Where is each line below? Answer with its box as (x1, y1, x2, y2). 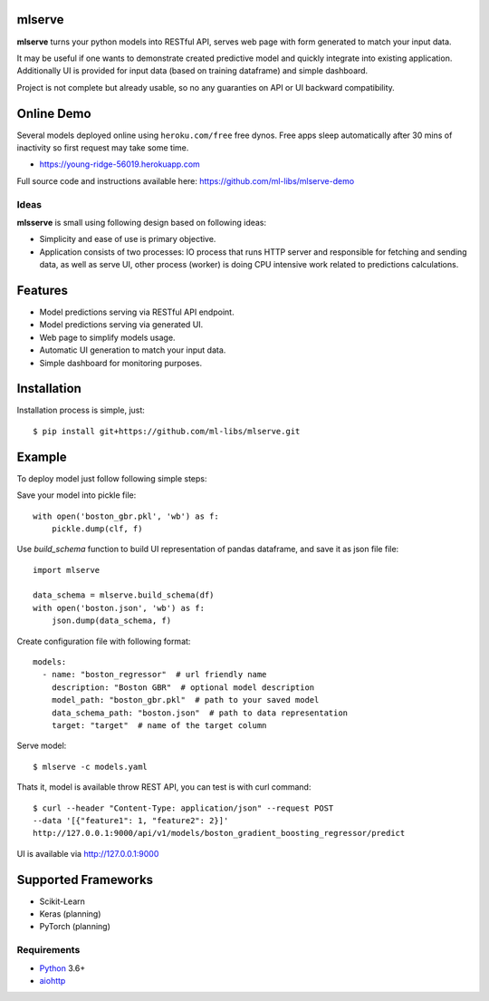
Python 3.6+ (39, 962, 86, 974)
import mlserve (33, 565, 101, 575)
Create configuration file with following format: (16, 636, 191, 646)
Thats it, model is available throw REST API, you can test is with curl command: (16, 782, 312, 792)
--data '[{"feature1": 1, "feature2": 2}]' (33, 815, 229, 825)
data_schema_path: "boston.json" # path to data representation (51, 707, 349, 718)
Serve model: (16, 740, 67, 752)
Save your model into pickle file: (16, 490, 137, 500)
